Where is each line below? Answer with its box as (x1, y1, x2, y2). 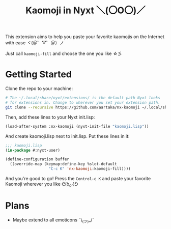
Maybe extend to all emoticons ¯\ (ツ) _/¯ (12, 217, 95, 224)
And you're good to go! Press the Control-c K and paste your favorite (5, 176, 151, 181)
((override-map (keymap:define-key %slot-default (10, 161, 117, 167)
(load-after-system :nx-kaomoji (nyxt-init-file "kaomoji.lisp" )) (5, 124, 149, 129)
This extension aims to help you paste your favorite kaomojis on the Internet (5, 34, 164, 40)
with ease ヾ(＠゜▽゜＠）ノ (5, 40, 65, 46)
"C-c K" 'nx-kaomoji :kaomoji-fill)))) (48, 166, 131, 171)
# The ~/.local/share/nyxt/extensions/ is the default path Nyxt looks (5, 95, 160, 101)
